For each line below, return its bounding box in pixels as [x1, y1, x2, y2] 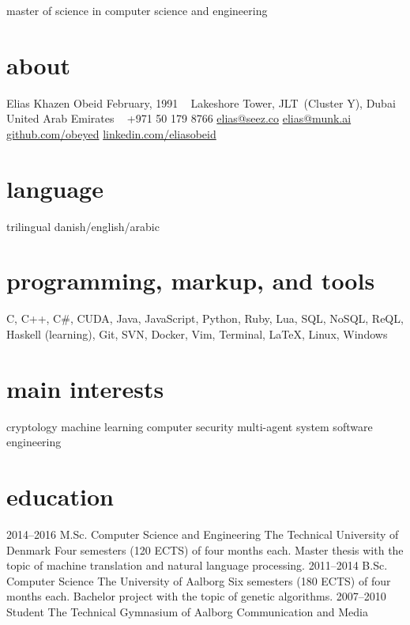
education [6, 480, 114, 513]
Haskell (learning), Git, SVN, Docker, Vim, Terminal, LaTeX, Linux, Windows [6, 325, 388, 342]
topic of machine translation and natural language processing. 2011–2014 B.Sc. [6, 557, 388, 574]
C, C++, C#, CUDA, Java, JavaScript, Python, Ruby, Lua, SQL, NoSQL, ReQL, [6, 310, 404, 327]
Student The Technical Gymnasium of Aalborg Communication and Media [6, 603, 369, 619]
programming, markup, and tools [6, 264, 375, 297]
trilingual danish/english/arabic [6, 218, 160, 234]
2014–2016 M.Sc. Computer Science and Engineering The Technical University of [6, 525, 399, 542]
